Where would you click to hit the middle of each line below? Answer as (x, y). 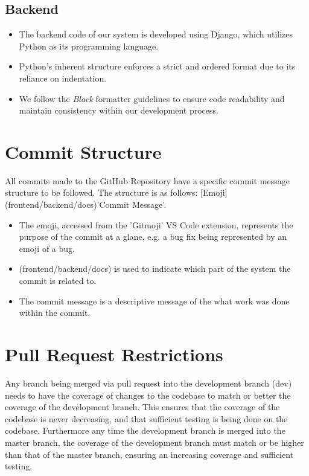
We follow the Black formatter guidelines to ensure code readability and (152, 98)
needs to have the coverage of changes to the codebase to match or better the (148, 395)
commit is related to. (58, 281)
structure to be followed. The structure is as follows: (101, 192)
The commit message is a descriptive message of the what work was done (154, 301)
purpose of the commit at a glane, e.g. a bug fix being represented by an (153, 236)
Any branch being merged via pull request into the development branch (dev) (148, 383)
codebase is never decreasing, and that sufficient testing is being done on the (146, 418)
